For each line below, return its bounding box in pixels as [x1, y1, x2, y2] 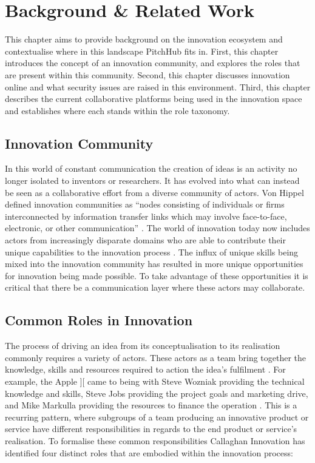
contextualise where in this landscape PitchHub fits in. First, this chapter [5, 44, 279, 57]
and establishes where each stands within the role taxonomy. [5, 104, 230, 117]
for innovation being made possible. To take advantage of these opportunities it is [5, 269, 308, 282]
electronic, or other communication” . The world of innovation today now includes [5, 221, 310, 234]
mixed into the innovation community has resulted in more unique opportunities [5, 257, 303, 270]
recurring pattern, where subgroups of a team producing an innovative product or [5, 410, 309, 423]
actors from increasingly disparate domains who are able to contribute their [5, 234, 286, 246]
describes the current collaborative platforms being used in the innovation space [5, 92, 302, 105]
